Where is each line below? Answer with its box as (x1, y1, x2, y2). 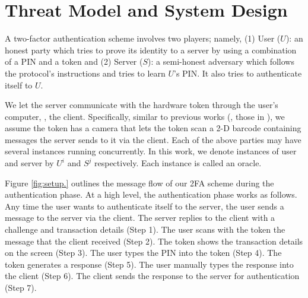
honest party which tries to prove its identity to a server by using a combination (5, 43, 297, 56)
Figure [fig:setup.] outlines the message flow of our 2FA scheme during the (5, 176, 274, 189)
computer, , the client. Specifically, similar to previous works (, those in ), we (5, 110, 285, 122)
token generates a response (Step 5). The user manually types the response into (5, 258, 294, 270)
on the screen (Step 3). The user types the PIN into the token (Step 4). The (5, 246, 282, 259)
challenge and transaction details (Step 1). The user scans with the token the (5, 223, 285, 236)
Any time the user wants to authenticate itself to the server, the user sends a (5, 199, 284, 212)
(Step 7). (5, 281, 37, 293)
